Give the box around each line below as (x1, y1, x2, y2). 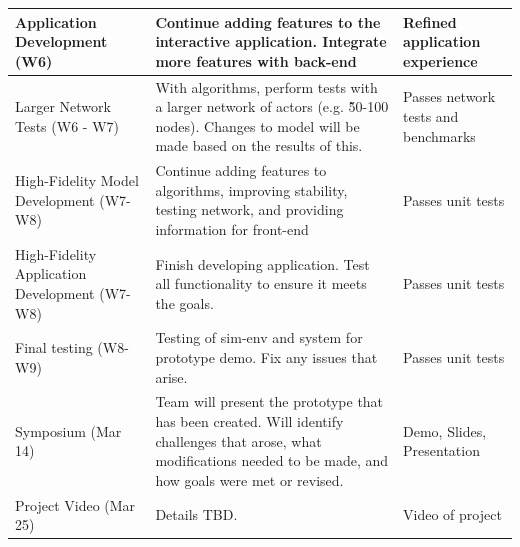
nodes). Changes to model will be (155, 115, 360, 136)
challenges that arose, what (155, 430, 322, 451)
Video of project (403, 504, 502, 525)
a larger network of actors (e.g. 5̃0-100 (155, 96, 389, 117)
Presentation (403, 440, 480, 461)
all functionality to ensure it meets (155, 273, 367, 294)
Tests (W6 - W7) (15, 115, 119, 136)
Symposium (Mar (15, 420, 122, 441)
